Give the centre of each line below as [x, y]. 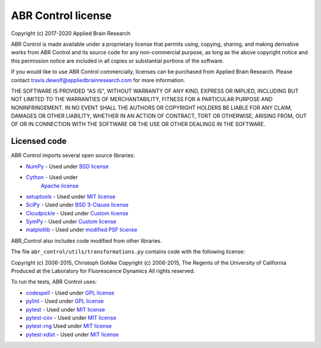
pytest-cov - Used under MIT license [71, 318]
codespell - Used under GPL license [70, 293]
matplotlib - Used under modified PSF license [82, 230]
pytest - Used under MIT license [65, 309]
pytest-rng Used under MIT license [69, 326]
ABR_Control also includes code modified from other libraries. [86, 240]
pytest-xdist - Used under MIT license [72, 334]
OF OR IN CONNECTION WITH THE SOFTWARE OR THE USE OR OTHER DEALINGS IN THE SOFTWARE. [138, 124]
